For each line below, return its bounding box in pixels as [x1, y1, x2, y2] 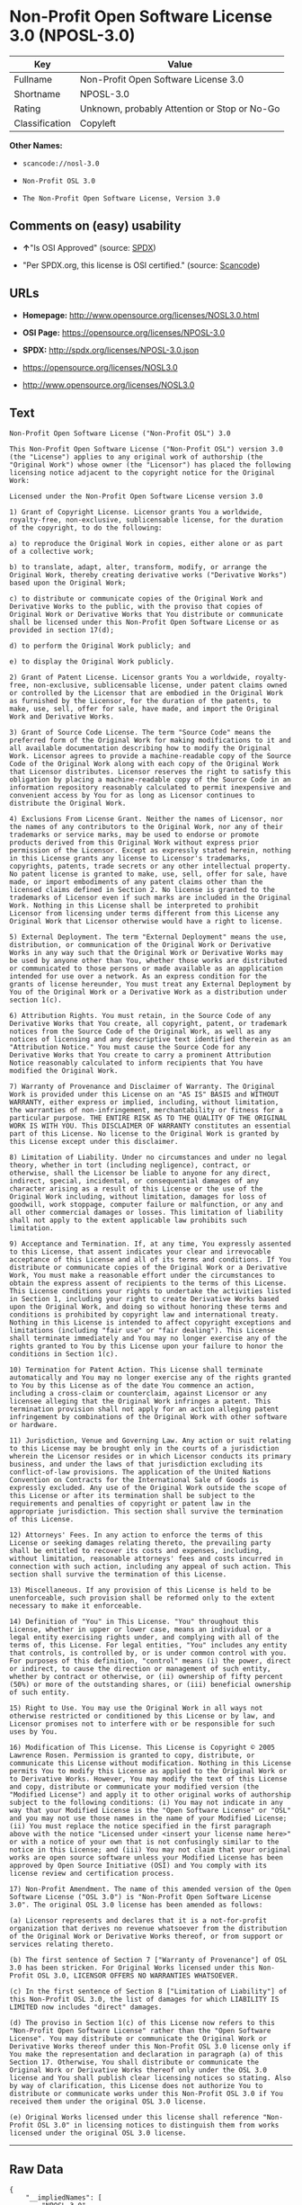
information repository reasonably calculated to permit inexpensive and [9, 783, 292, 792]
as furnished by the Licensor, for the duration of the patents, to [9, 697, 271, 706]
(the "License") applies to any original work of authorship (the [9, 452, 263, 462]
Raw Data [9, 2161, 65, 2177]
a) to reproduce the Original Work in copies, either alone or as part [9, 540, 283, 549]
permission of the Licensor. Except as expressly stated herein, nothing [9, 846, 292, 855]
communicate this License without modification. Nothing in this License [9, 1759, 292, 1768]
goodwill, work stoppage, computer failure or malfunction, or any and [9, 1201, 283, 1210]
